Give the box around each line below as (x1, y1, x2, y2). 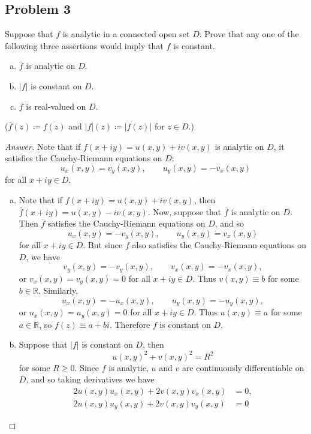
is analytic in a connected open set (62, 28, 190, 40)
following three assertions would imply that (5, 39, 164, 52)
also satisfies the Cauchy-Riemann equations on (132, 239, 307, 251)
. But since (83, 239, 123, 251)
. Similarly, (38, 284, 78, 297)
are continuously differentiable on (182, 361, 304, 373)
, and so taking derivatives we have (26, 373, 155, 385)
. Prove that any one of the (199, 28, 299, 40)
